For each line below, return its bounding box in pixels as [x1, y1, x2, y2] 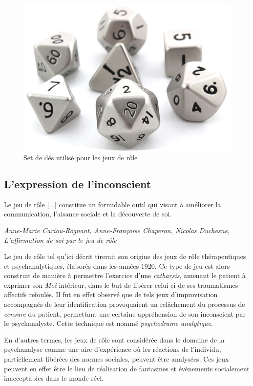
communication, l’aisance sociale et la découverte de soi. [4, 209, 172, 219]
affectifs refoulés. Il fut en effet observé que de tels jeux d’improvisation [4, 289, 218, 300]
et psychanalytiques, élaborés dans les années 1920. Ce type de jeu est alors [4, 260, 230, 271]
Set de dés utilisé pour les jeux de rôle [23, 152, 138, 162]
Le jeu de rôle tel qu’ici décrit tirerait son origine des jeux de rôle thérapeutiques [4, 251, 246, 261]
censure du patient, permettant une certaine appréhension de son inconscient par [4, 308, 246, 319]
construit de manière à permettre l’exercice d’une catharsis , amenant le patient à [4, 270, 246, 280]
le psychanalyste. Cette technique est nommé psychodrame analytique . [4, 318, 213, 328]
